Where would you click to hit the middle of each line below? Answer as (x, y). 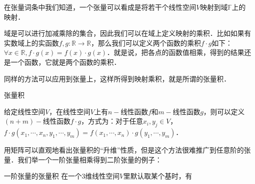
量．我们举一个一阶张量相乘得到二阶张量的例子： (83, 159)
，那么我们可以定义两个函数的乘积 (146, 42)
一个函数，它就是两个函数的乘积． (65, 62)
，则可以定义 (224, 111)
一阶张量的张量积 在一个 (43, 176)
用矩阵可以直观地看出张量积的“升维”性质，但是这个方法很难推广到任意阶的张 (127, 150)
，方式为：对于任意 (112, 121)
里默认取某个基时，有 (158, 176)
